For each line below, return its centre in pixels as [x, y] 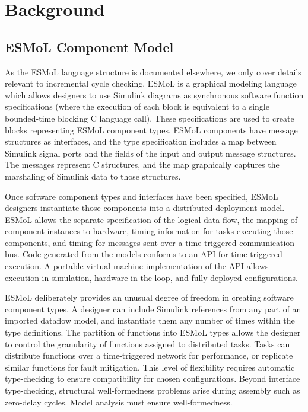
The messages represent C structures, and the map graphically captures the [142, 165]
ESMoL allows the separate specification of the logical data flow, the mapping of [151, 219]
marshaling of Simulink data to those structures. [93, 176]
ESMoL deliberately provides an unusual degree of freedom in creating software [149, 297]
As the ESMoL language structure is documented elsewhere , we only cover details [153, 71]
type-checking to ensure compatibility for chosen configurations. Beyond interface [153, 379]
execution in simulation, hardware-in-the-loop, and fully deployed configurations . [151, 277]
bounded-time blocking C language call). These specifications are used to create [150, 118]
